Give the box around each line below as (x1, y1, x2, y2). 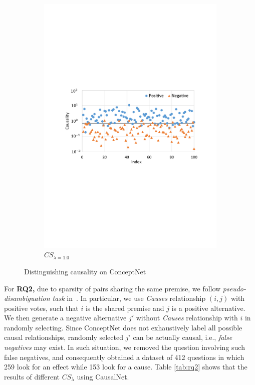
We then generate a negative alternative (4, 312, 127, 323)
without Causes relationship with (136, 312, 238, 323)
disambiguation (4, 293, 50, 303)
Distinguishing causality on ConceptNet (24, 266, 146, 276)
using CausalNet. (77, 371, 129, 381)
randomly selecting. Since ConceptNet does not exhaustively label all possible (4, 322, 242, 332)
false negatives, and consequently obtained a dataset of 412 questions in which (4, 351, 244, 362)
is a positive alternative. (171, 302, 245, 313)
